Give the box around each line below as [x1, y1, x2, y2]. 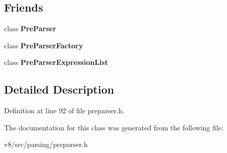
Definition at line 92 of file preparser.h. [4, 105, 125, 116]
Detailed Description [4, 82, 115, 97]
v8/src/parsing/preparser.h [4, 139, 88, 149]
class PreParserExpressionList [4, 57, 108, 67]
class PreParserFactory [4, 40, 83, 50]
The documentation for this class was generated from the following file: [4, 122, 223, 132]
